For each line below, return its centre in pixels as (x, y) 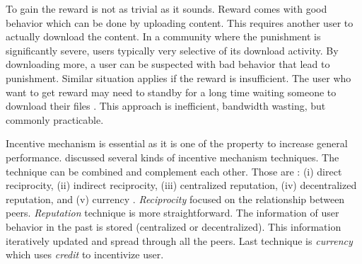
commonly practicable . (55, 119)
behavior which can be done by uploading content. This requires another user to (180, 22)
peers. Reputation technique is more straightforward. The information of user (173, 213)
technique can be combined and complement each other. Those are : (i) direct (174, 171)
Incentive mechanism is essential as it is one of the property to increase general (177, 143)
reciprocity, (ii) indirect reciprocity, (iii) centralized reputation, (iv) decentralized (181, 185)
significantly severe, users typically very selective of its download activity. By (172, 50)
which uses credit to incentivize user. (85, 254)
